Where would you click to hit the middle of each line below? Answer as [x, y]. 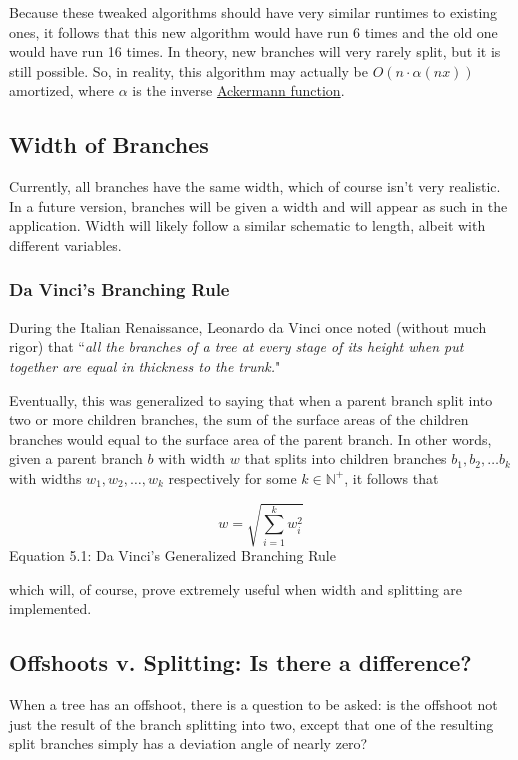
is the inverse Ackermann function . [238, 90]
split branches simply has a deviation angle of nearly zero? [188, 743]
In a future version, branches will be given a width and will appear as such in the [258, 205]
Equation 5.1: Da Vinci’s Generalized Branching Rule [172, 555]
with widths [45, 477]
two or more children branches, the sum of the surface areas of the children [239, 419]
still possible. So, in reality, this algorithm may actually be [188, 70]
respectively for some [232, 477]
